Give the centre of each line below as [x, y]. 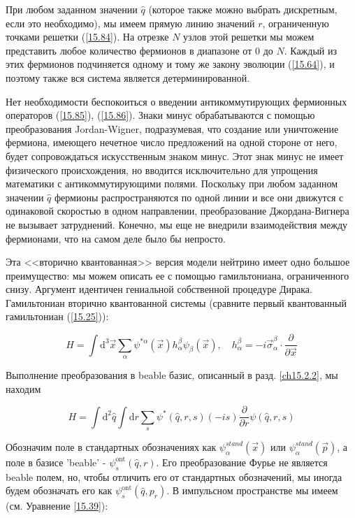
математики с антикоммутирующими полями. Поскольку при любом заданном [172, 184]
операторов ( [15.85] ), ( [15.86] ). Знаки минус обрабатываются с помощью [160, 115]
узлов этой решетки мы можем [249, 37]
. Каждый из [310, 50]
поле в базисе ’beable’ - [56, 462]
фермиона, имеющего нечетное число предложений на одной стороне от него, [172, 142]
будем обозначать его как [59, 490]
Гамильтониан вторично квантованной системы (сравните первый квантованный [176, 302]
